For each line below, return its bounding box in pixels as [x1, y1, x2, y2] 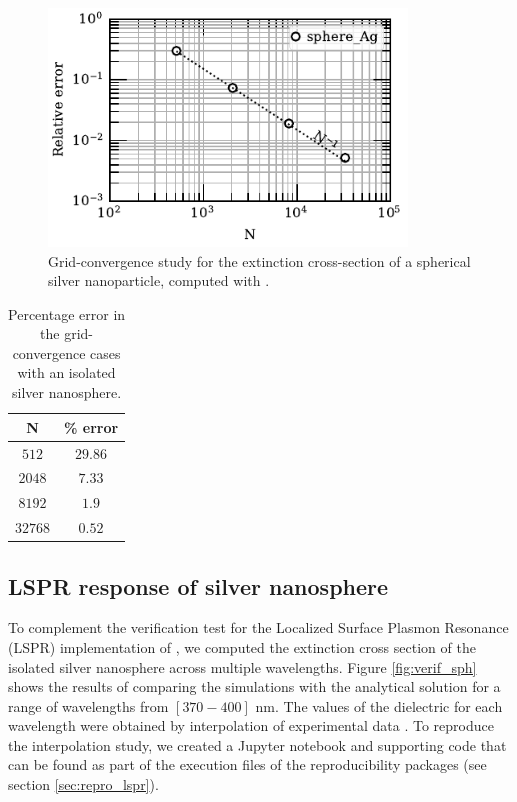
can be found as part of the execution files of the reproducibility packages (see [8, 754, 487, 775]
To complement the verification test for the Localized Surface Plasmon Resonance [8, 617, 509, 638]
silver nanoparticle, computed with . [48, 270, 270, 291]
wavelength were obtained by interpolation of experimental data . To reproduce [8, 715, 494, 736]
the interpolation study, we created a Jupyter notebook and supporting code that [8, 734, 507, 755]
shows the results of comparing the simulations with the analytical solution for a [8, 676, 501, 697]
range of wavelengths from [8, 695, 169, 716]
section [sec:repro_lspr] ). [8, 774, 159, 795]
